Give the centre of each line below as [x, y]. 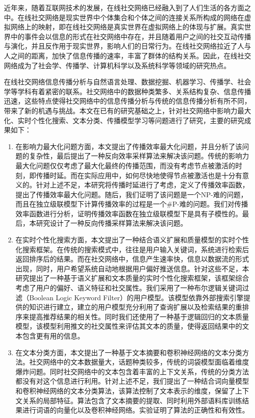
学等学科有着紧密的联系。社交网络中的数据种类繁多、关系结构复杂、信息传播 [127, 91]
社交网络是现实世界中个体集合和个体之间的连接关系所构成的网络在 [138, 17]
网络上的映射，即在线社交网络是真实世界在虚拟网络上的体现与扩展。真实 [127, 27]
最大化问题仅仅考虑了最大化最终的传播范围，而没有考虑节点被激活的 [125, 165]
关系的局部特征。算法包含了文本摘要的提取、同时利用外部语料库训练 [132, 400]
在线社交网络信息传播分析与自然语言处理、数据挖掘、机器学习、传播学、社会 [127, 82]
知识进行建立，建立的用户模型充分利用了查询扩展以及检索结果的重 [136, 307]
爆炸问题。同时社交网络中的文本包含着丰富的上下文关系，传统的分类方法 [132, 371]
